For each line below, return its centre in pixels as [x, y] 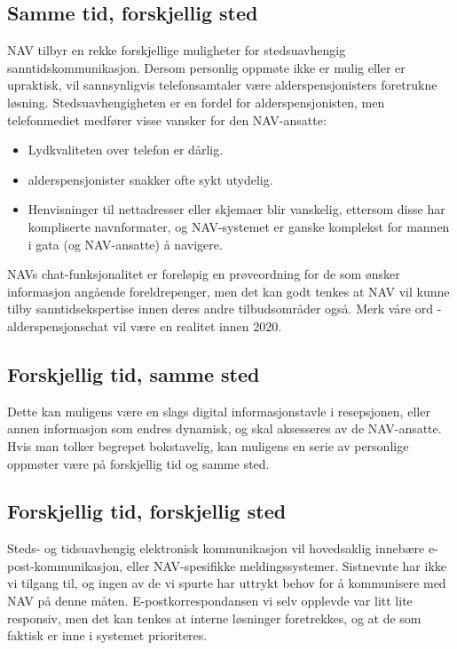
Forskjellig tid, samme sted [134, 373]
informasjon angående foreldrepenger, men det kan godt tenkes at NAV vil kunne [228, 291]
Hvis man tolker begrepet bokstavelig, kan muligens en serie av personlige [208, 445]
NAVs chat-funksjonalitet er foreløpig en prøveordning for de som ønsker [204, 274]
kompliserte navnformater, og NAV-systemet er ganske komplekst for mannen [239, 226]
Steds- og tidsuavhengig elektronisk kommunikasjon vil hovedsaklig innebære [216, 548]
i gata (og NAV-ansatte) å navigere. [125, 244]
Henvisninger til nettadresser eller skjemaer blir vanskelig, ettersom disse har [236, 209]
